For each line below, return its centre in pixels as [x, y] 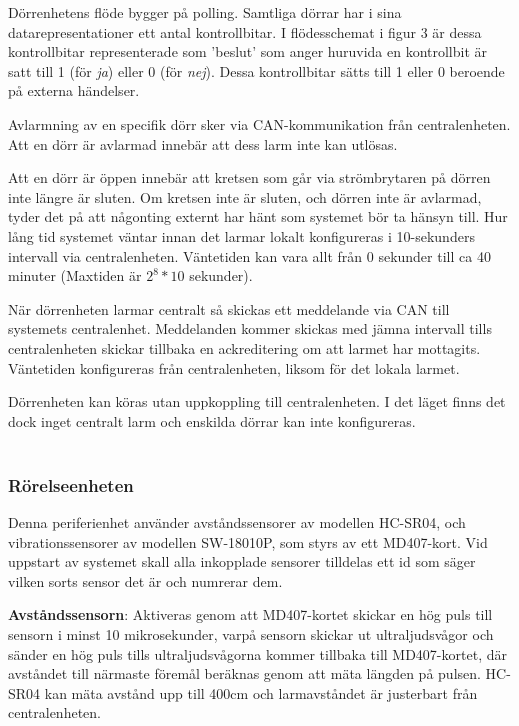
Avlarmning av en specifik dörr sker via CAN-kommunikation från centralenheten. [259, 123]
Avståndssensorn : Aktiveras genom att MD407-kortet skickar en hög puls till [250, 614]
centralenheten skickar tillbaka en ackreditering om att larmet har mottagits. [244, 347]
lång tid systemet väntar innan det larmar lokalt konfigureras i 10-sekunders [241, 235]
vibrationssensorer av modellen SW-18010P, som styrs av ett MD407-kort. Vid [248, 541]
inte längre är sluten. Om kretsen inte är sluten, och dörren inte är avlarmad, [245, 196]
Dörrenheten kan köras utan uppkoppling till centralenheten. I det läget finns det [257, 401]
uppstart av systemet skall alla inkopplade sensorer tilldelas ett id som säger [242, 561]
